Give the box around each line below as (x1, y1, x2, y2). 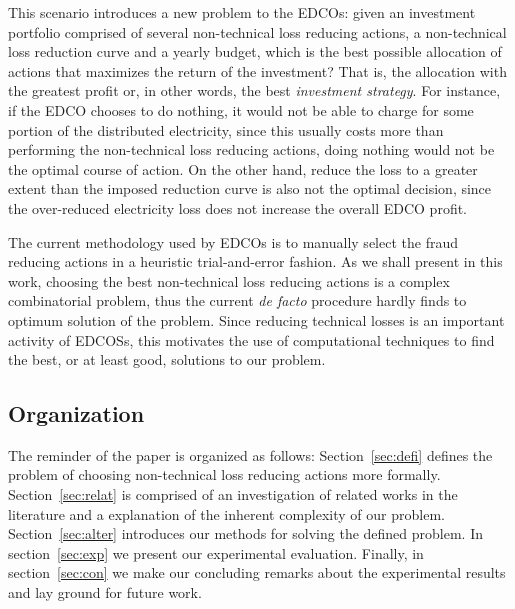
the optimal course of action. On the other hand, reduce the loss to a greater (8, 158, 478, 179)
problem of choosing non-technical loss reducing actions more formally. (8, 464, 441, 485)
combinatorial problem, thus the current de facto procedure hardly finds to (8, 290, 467, 311)
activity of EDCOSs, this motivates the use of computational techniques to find (8, 329, 495, 350)
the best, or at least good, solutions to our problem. (8, 349, 326, 370)
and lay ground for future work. (8, 582, 202, 603)
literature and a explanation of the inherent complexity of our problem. (8, 503, 445, 524)
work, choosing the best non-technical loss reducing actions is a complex (8, 270, 450, 291)
